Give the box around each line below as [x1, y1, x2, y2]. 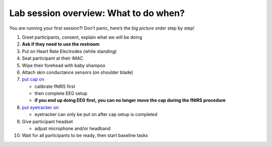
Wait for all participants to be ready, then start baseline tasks [22, 132, 148, 138]
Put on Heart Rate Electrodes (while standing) [22, 48, 117, 54]
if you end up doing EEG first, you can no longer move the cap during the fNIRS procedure [34, 97, 226, 103]
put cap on [22, 76, 45, 82]
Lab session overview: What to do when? [9, 8, 185, 19]
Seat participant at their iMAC [22, 55, 83, 61]
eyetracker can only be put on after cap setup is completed [34, 111, 158, 117]
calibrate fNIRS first [34, 83, 76, 89]
